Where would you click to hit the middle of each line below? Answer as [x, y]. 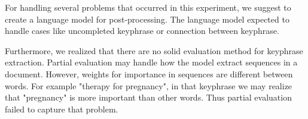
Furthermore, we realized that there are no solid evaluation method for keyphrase [154, 50]
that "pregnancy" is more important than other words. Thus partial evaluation [148, 97]
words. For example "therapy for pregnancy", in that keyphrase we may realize [149, 85]
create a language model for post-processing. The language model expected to [147, 19]
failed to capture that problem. [62, 109]
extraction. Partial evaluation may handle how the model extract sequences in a [151, 62]
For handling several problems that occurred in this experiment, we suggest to [148, 7]
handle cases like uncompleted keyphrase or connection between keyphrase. [142, 31]
